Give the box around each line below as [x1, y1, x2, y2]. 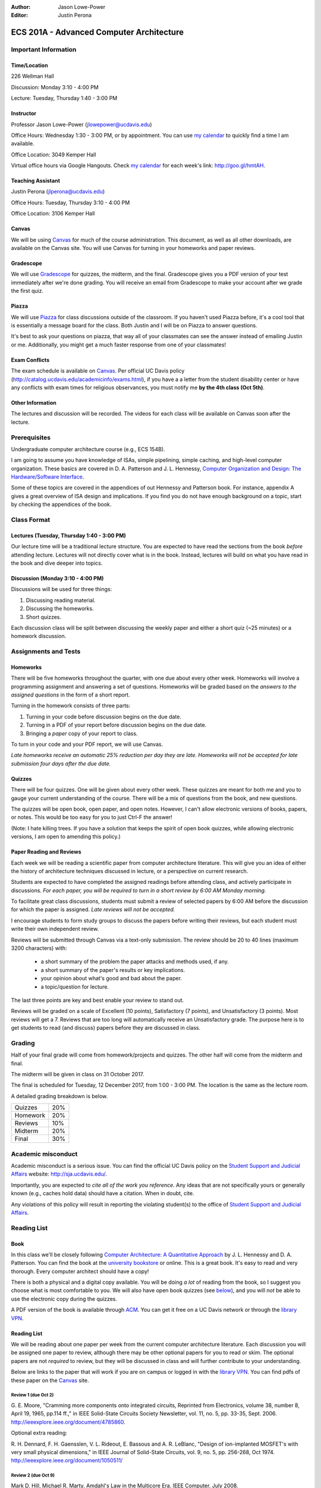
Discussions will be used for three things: [11, 586, 112, 593]
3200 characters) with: [11, 945, 68, 952]
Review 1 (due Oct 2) [11, 1392, 54, 1398]
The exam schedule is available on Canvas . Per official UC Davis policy [11, 367, 185, 374]
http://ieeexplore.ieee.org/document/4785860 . [11, 1418, 126, 1426]
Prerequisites [11, 433, 51, 442]
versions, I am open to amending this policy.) [11, 833, 121, 840]
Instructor [11, 110, 37, 117]
